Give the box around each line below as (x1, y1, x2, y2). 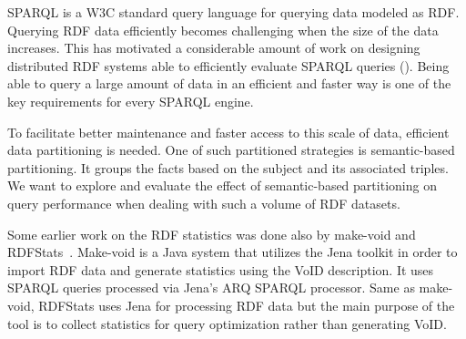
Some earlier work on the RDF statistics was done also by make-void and (7, 224, 416, 243)
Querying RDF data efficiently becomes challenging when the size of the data (7, 20, 439, 39)
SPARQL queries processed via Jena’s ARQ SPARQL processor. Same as (7, 278, 415, 297)
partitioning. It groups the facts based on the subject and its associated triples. (7, 158, 449, 177)
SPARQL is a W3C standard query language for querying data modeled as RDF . (7, 3, 460, 21)
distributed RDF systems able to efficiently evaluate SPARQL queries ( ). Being (7, 56, 450, 75)
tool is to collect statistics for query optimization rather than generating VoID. (7, 313, 447, 333)
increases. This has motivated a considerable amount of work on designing (7, 38, 420, 57)
